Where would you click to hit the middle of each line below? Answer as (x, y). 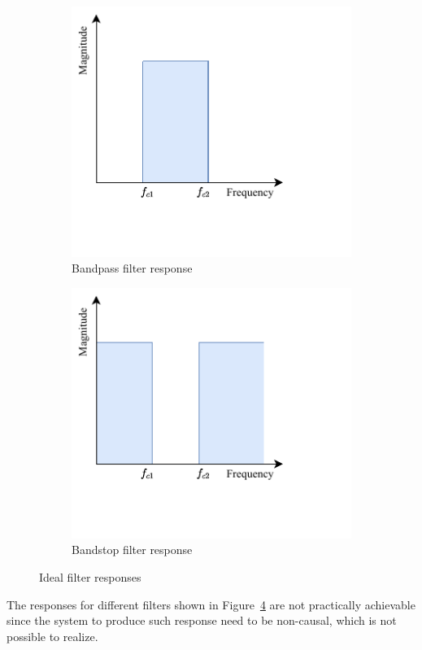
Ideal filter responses (90, 577)
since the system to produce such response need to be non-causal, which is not (202, 620)
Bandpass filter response (132, 268)
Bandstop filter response (132, 550)
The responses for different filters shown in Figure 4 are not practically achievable (211, 604)
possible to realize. (52, 636)
